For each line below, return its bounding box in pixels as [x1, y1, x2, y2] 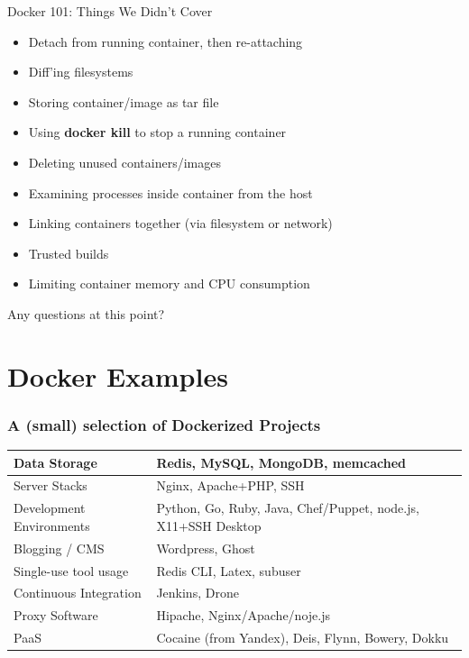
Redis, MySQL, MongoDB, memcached [156, 452, 406, 471]
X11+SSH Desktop [156, 516, 262, 535]
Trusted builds [28, 243, 109, 262]
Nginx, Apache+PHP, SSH [156, 476, 305, 495]
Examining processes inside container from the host [28, 183, 313, 202]
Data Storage [14, 452, 97, 471]
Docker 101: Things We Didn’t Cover [7, 2, 213, 20]
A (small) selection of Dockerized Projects [7, 413, 321, 435]
